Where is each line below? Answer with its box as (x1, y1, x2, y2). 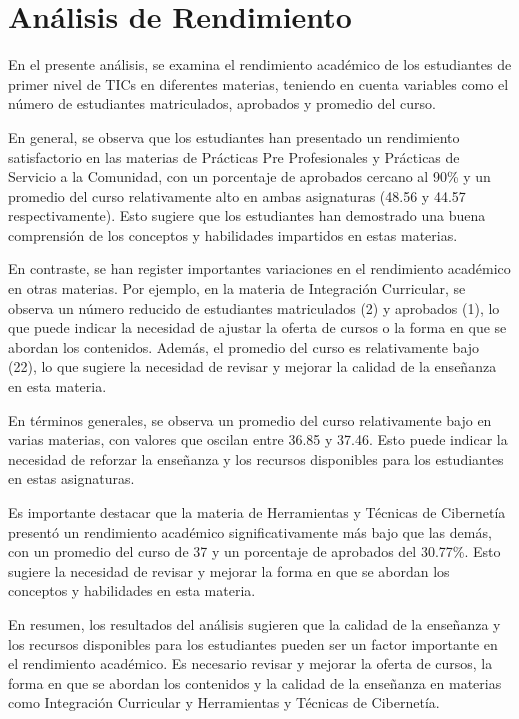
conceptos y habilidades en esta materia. (8, 580, 256, 601)
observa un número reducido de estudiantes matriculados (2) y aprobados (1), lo (8, 297, 500, 318)
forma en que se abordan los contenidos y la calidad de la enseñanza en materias (8, 672, 502, 693)
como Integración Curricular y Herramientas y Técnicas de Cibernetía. (8, 692, 440, 713)
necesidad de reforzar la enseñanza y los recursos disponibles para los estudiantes (8, 448, 504, 469)
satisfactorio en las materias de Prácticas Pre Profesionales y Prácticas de (8, 146, 460, 167)
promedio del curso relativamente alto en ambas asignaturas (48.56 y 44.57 (8, 185, 466, 206)
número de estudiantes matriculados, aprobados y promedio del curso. (8, 93, 436, 114)
